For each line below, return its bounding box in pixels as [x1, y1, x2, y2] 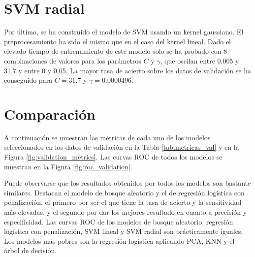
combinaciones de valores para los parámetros [4, 55, 141, 65]
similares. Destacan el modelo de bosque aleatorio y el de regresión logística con [4, 187, 245, 197]
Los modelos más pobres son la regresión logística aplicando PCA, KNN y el [4, 235, 235, 246]
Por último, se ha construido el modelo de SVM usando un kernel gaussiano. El [4, 27, 244, 37]
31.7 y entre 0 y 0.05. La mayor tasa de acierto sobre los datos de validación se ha [4, 65, 251, 75]
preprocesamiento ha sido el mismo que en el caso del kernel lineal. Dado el [4, 36, 231, 46]
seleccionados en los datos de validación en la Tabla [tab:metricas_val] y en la [4, 142, 239, 152]
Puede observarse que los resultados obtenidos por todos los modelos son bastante [4, 178, 251, 188]
